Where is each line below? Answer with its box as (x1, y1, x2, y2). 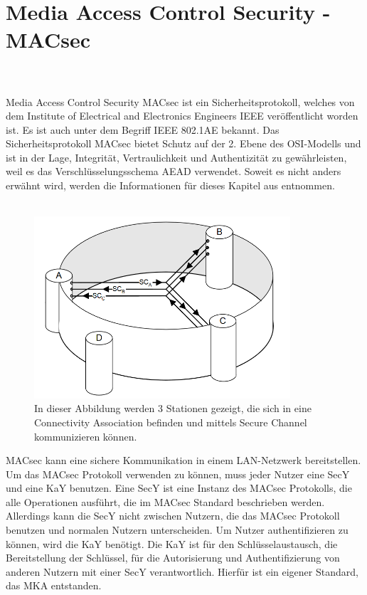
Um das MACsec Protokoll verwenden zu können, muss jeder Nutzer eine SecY (6, 466, 350, 481)
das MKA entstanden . (6, 578, 102, 593)
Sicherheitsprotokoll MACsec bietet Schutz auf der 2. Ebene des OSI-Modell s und (6, 136, 361, 151)
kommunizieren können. (34, 428, 137, 443)
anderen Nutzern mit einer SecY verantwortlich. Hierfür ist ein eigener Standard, (6, 564, 358, 579)
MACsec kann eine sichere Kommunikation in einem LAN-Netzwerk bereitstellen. (6, 453, 361, 468)
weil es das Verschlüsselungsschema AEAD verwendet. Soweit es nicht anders (6, 164, 341, 179)
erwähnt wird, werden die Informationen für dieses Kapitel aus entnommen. (6, 178, 335, 193)
